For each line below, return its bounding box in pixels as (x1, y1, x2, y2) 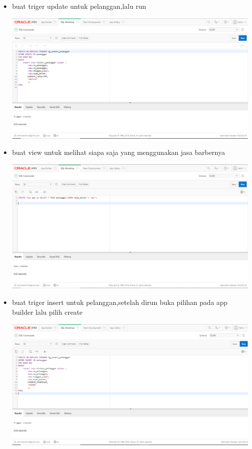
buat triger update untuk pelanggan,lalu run (12, 1, 146, 11)
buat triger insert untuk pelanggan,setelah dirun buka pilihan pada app (12, 297, 228, 307)
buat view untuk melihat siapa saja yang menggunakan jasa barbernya (12, 147, 225, 157)
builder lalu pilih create (12, 306, 83, 317)
